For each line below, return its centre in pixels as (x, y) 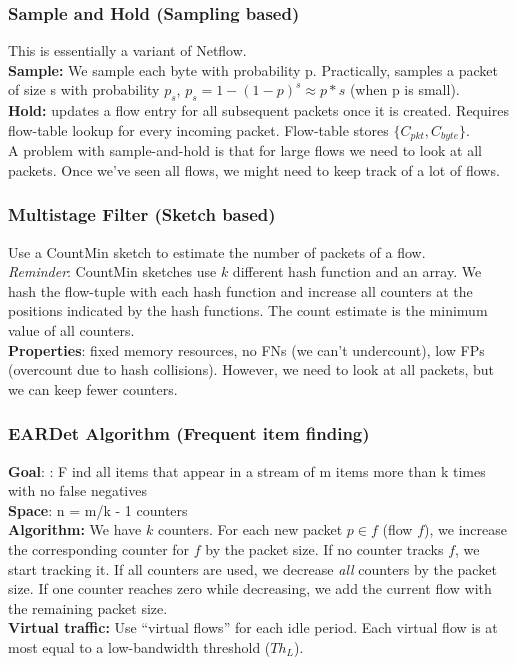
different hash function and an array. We (357, 271)
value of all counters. (71, 330)
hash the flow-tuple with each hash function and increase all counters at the (240, 290)
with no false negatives (77, 490)
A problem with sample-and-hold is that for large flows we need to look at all (245, 150)
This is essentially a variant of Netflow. (127, 50)
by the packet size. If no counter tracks (324, 549)
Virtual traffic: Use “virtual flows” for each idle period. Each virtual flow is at (253, 627)
